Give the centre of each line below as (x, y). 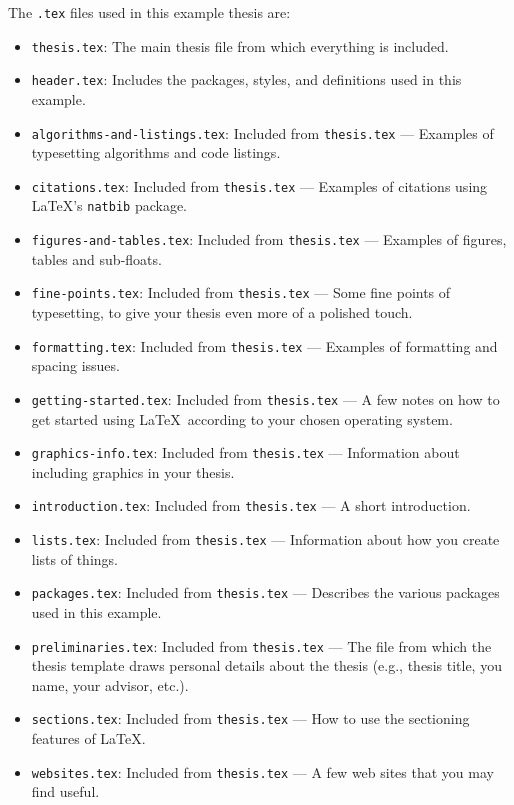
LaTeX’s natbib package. (109, 205)
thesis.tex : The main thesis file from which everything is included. (240, 45)
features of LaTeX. (88, 738)
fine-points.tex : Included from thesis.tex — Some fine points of (241, 292)
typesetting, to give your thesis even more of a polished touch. (222, 312)
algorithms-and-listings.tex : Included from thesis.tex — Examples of (262, 132)
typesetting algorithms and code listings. (156, 152)
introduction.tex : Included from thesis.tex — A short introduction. (251, 505)
